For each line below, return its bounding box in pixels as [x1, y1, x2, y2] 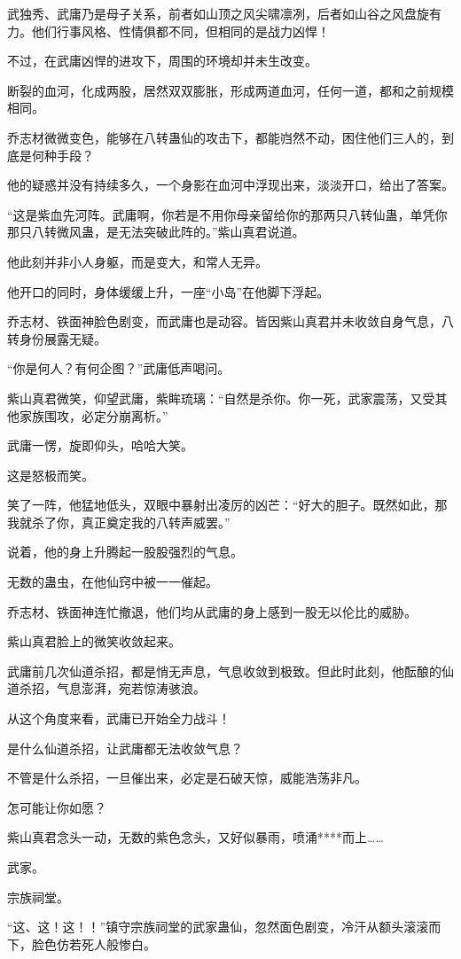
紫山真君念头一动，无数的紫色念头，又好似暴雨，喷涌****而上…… [7, 828, 384, 846]
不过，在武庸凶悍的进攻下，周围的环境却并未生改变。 [7, 51, 317, 70]
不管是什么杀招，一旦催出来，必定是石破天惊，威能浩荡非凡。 [7, 768, 367, 787]
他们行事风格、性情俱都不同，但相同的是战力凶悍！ [31, 21, 330, 40]
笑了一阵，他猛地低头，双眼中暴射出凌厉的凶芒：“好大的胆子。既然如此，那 [7, 495, 448, 514]
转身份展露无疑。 [7, 329, 106, 347]
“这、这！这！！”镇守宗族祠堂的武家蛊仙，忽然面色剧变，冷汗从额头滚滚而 [7, 917, 441, 936]
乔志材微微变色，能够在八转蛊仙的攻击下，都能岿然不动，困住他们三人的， [7, 128, 441, 146]
